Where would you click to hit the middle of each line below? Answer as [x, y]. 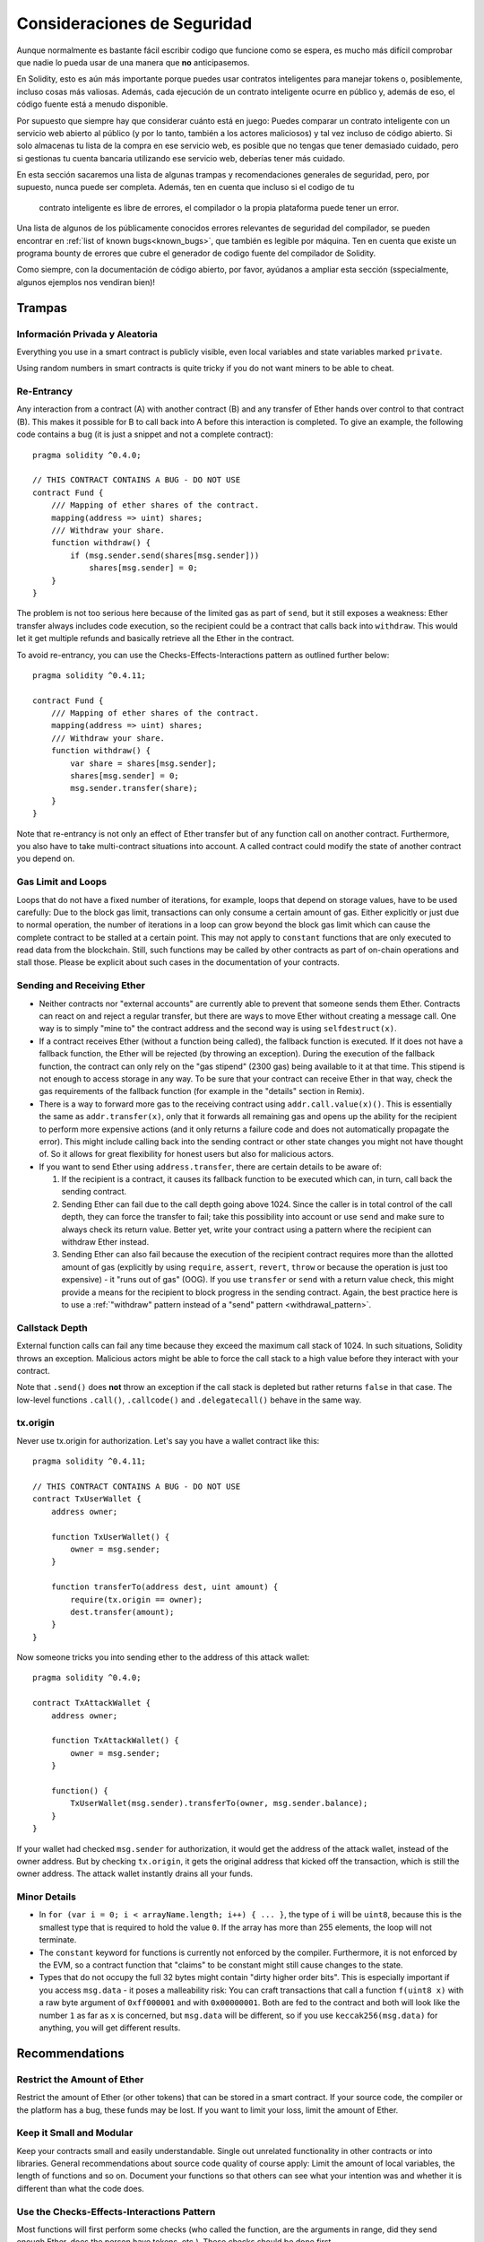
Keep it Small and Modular [75, 2133]
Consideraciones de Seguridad [134, 23]
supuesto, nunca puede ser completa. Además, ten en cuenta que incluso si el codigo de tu [186, 187]
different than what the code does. [81, 2188]
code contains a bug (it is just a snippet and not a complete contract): [145, 434]
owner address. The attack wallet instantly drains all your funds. [135, 1873]
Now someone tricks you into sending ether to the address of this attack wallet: [163, 1657]
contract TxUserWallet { [87, 1499]
